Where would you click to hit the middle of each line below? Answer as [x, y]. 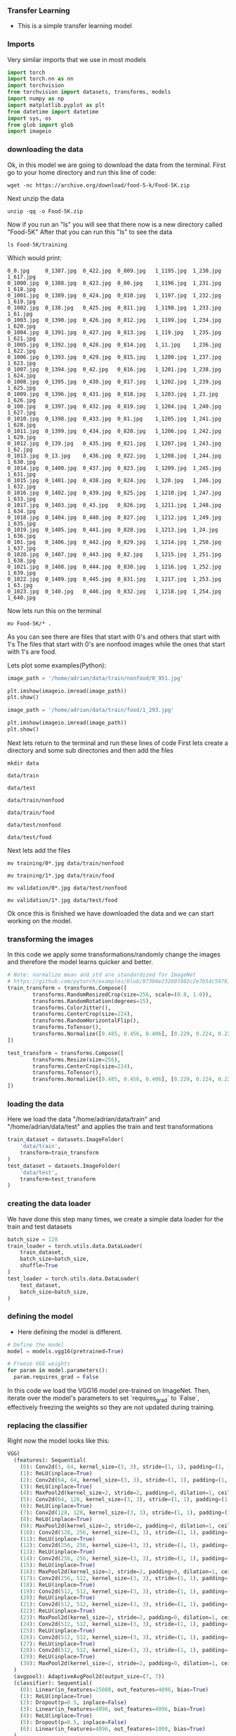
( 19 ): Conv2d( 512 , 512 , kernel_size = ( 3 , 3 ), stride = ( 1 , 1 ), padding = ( [125, 1592]
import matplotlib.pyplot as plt [56, 105]
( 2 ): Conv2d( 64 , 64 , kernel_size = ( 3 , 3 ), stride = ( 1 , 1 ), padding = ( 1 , [124, 1480]
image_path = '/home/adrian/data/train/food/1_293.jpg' [91, 710]
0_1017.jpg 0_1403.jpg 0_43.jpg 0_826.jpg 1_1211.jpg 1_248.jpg [114, 505]
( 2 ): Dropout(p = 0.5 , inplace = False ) [74, 1703]
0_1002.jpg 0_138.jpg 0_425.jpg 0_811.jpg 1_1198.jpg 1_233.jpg [114, 308]
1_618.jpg [22, 289]
